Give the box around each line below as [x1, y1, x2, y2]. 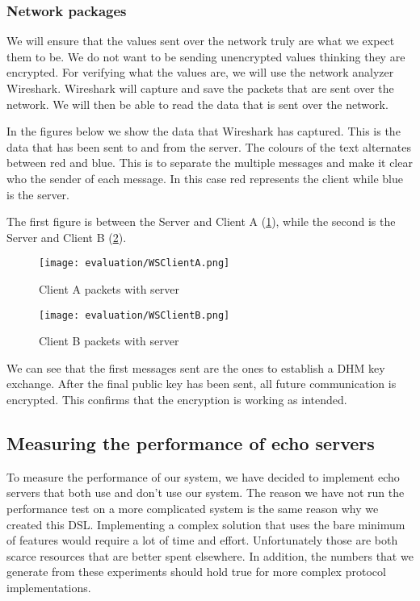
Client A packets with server [39, 281, 180, 297]
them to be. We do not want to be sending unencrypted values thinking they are [6, 48, 405, 65]
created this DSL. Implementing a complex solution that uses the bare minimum [6, 515, 405, 532]
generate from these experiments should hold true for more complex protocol [6, 563, 386, 580]
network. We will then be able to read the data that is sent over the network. [6, 95, 388, 112]
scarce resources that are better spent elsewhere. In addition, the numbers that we [6, 547, 414, 564]
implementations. [6, 578, 91, 595]
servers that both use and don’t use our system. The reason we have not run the [6, 484, 405, 501]
